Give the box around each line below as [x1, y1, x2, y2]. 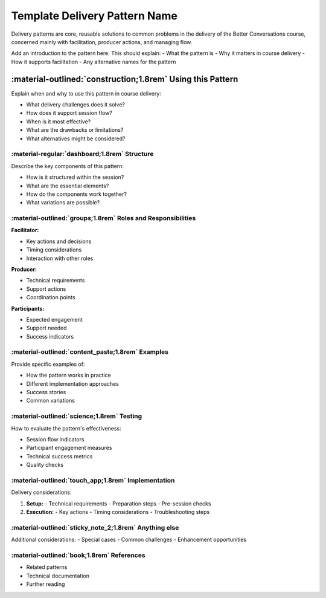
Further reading [26, 580, 65, 588]
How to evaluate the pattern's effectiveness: [11, 424, 122, 432]
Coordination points [26, 294, 75, 301]
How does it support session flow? [26, 109, 113, 117]
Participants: [11, 305, 45, 312]
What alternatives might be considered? [26, 135, 126, 142]
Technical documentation [26, 572, 90, 579]
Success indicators [26, 333, 74, 340]
